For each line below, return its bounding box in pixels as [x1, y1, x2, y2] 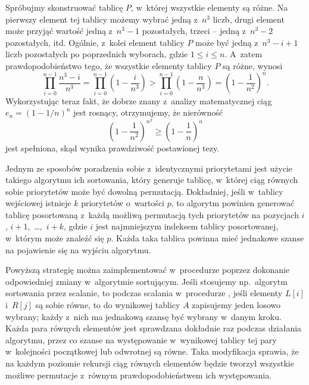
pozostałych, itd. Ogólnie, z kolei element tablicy [5, 36, 185, 48]
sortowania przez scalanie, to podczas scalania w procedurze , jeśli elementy [5, 287, 283, 299]
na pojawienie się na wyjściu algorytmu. [5, 243, 151, 256]
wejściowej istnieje [5, 197, 71, 209]
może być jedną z [195, 36, 258, 48]
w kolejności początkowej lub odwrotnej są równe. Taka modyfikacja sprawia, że [5, 345, 299, 358]
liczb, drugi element [213, 13, 285, 25]
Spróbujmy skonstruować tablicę [5, 1, 123, 13]
